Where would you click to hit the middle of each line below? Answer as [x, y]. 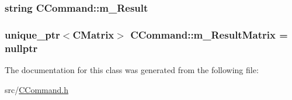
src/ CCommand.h [37, 89]
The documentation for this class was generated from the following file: [132, 69]
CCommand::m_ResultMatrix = [209, 34]
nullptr [21, 48]
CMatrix [93, 34]
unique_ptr [32, 34]
